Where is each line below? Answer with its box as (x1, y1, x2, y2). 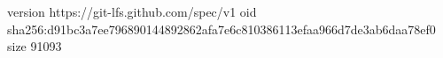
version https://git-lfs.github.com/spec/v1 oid (7, 3, 257, 20)
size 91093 (7, 37, 62, 55)
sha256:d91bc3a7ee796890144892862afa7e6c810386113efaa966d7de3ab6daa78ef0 (7, 19, 436, 38)
